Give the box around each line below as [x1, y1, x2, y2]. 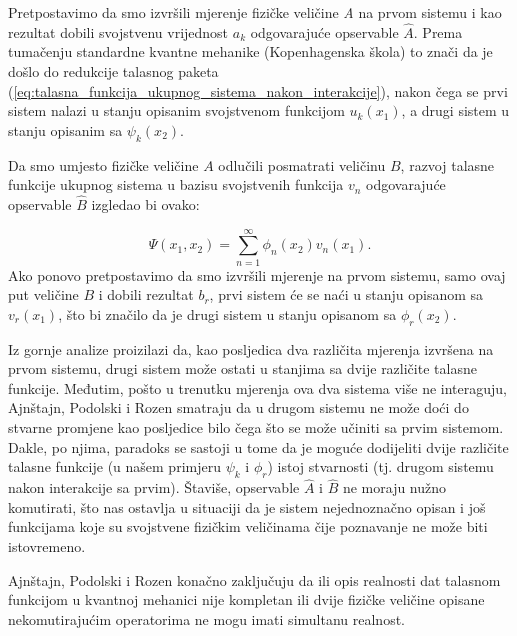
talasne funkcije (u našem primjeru [8, 456, 221, 477]
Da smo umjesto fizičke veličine [8, 154, 199, 175]
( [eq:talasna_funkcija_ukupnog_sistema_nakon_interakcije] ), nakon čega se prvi [8, 80, 508, 101]
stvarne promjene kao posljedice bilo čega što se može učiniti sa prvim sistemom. [8, 417, 504, 438]
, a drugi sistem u [401, 100, 510, 121]
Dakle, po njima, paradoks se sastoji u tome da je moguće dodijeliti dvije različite [8, 436, 509, 457]
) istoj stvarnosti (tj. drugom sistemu [267, 456, 494, 477]
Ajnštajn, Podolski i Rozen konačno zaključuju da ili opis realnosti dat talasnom [8, 569, 501, 590]
